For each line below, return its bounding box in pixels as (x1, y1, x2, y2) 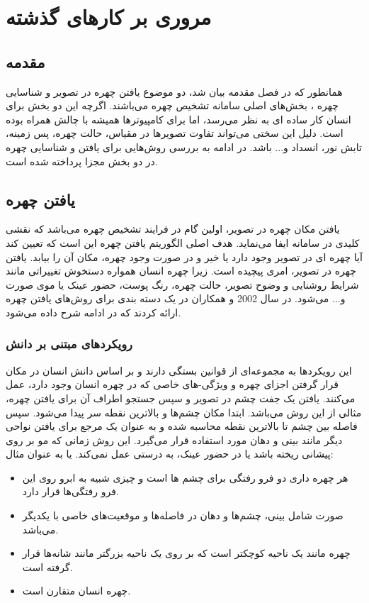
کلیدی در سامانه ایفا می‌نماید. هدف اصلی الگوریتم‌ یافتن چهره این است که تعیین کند (6, 235, 360, 250)
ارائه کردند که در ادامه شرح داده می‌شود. (6, 304, 181, 319)
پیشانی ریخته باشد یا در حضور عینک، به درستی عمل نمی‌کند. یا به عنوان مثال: (6, 446, 334, 461)
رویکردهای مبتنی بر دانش (6, 335, 132, 353)
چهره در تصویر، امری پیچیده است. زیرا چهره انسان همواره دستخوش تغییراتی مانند (6, 263, 356, 278)
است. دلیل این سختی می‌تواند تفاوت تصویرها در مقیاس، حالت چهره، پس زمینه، (6, 126, 344, 140)
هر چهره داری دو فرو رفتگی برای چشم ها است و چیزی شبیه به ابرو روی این (22, 470, 348, 485)
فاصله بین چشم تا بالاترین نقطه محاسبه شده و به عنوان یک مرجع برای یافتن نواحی (6, 419, 358, 433)
